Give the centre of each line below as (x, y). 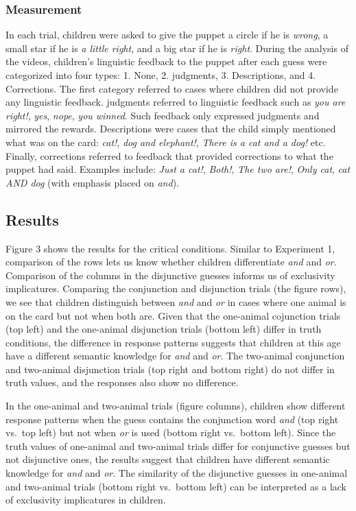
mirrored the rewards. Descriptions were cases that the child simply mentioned (171, 129)
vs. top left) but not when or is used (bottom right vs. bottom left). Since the (171, 432)
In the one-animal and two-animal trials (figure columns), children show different (176, 406)
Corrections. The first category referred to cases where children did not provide (172, 88)
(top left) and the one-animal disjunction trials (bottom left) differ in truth (164, 329)
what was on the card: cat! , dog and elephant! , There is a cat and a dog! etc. (166, 142)
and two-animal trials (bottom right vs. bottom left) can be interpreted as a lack (176, 486)
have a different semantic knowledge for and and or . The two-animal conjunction (175, 356)
